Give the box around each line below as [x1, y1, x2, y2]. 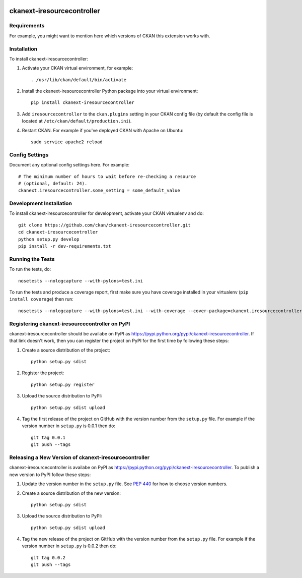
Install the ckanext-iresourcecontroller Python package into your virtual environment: [22, 88, 198, 94]
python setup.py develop [18, 236, 80, 242]
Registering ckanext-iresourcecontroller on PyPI [9, 320, 130, 327]
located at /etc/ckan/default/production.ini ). [22, 118, 132, 124]
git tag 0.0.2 [31, 555, 65, 560]
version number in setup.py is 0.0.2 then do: [22, 543, 117, 549]
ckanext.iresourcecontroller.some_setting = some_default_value [18, 188, 181, 194]
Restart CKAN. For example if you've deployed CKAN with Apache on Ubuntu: [22, 127, 184, 133]
